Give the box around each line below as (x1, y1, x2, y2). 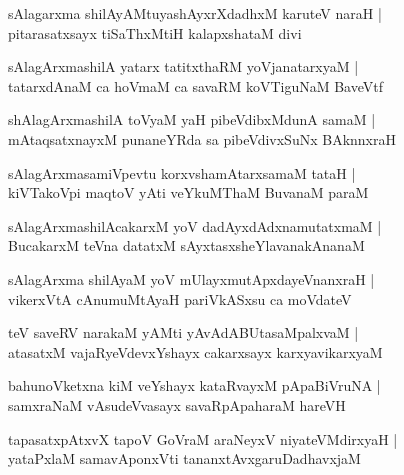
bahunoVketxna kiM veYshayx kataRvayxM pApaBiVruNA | (8, 375, 381, 396)
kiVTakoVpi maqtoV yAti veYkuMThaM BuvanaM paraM (8, 182, 369, 203)
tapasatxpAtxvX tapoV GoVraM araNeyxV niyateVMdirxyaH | (8, 428, 398, 449)
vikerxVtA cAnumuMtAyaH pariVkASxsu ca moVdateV (8, 288, 352, 309)
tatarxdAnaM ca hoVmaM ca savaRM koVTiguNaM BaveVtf (8, 75, 384, 96)
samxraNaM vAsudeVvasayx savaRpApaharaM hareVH (8, 394, 346, 415)
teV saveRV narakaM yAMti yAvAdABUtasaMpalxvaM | (8, 322, 359, 343)
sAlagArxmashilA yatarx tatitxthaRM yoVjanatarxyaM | (8, 56, 359, 77)
